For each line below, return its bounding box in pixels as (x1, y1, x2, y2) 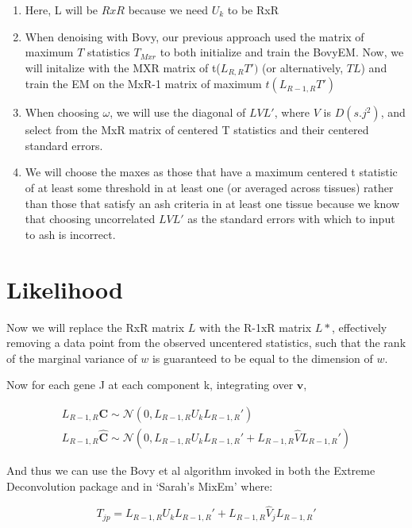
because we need (128, 2, 209, 17)
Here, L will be (25, 2, 98, 17)
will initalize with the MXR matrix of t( (25, 59, 221, 75)
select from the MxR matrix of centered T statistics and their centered (25, 121, 369, 138)
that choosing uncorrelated (25, 210, 156, 227)
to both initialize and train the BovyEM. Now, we (160, 44, 404, 60)
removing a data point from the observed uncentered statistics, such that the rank (6, 334, 406, 351)
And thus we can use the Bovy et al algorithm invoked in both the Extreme (6, 461, 375, 478)
